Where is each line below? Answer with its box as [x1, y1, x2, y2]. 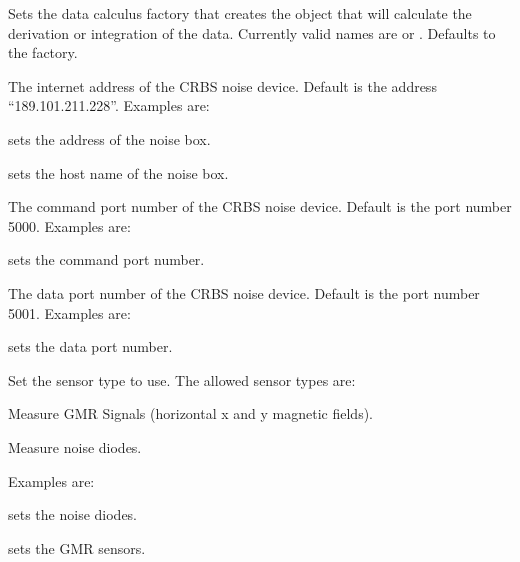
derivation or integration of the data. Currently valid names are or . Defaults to [8, 22, 496, 43]
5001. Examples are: [8, 302, 131, 323]
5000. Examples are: [8, 215, 131, 236]
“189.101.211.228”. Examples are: [8, 95, 210, 116]
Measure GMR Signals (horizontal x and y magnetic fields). [8, 403, 374, 424]
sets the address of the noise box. [8, 128, 211, 149]
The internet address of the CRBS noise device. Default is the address [8, 75, 437, 96]
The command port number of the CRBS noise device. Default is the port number [8, 196, 512, 217]
